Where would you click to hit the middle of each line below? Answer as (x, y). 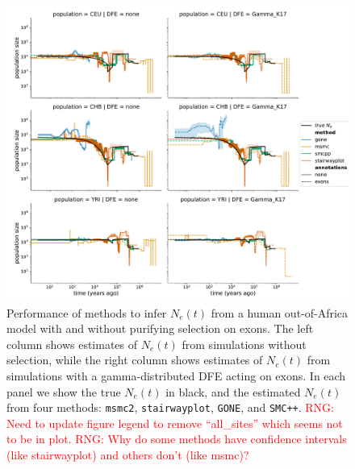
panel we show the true (64, 391)
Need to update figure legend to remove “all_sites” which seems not (175, 423)
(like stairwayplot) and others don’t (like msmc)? (128, 455)
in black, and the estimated (233, 391)
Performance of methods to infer (87, 312)
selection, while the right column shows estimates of (135, 360)
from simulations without (244, 344)
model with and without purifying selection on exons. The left (160, 328)
